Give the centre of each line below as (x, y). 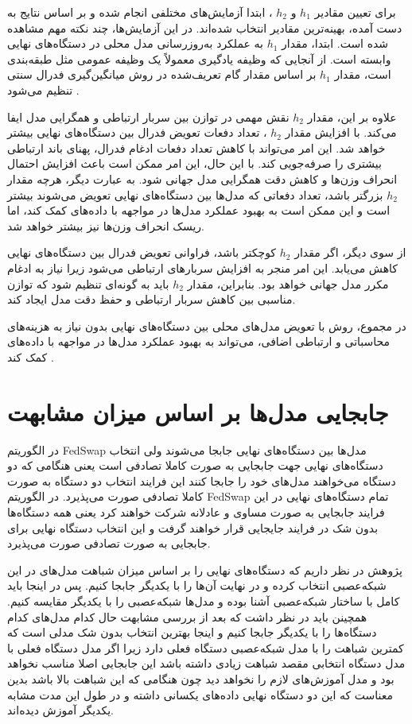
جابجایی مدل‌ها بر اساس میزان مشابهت (198, 411)
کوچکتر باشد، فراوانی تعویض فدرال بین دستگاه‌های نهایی (142, 252)
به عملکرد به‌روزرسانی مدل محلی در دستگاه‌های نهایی (135, 43)
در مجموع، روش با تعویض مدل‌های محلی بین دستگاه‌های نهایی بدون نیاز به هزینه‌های (207, 325)
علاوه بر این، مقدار (352, 116)
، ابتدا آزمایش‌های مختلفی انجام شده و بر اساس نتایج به (140, 12)
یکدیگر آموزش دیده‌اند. (60, 710)
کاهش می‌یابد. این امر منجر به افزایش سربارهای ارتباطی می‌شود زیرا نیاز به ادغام (203, 267)
